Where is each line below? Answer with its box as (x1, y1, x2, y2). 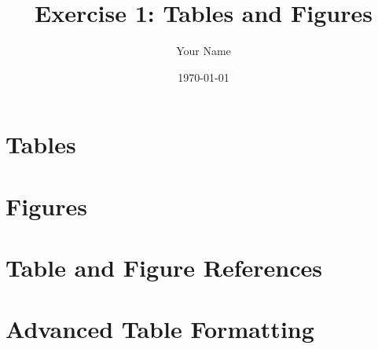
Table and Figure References (6, 252, 322, 284)
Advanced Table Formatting (6, 313, 314, 345)
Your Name (176, 42, 231, 59)
